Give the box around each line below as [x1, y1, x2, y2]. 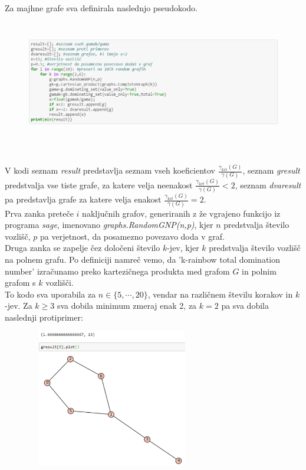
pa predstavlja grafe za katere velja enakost [5, 193, 162, 205]
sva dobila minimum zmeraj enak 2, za [57, 299, 197, 312]
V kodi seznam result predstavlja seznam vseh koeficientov [5, 164, 215, 177]
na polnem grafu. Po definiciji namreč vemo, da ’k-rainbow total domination [5, 253, 281, 265]
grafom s [5, 276, 36, 289]
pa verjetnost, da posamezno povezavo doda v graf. [40, 230, 225, 242]
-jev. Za [5, 299, 32, 312]
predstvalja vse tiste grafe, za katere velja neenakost [5, 178, 193, 191]
